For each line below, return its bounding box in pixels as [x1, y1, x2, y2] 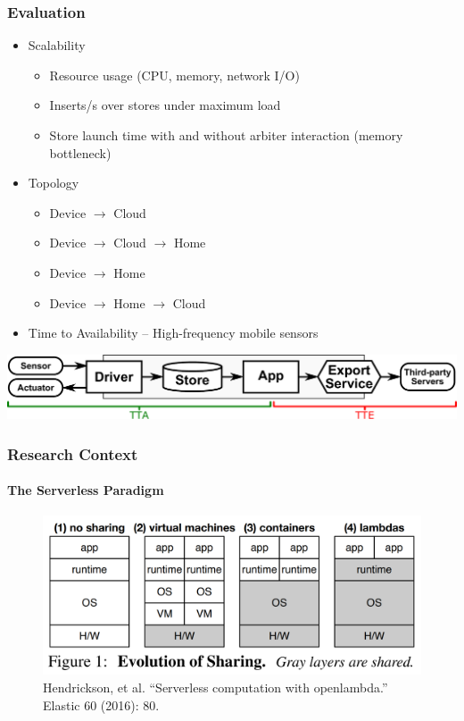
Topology [28, 173, 79, 192]
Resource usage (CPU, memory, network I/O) [49, 65, 300, 84]
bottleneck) [49, 143, 112, 162]
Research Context [7, 442, 138, 465]
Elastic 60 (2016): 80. [43, 695, 160, 714]
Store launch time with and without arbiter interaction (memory [49, 126, 403, 144]
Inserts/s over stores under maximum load [49, 96, 281, 114]
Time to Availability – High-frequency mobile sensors [28, 323, 319, 342]
